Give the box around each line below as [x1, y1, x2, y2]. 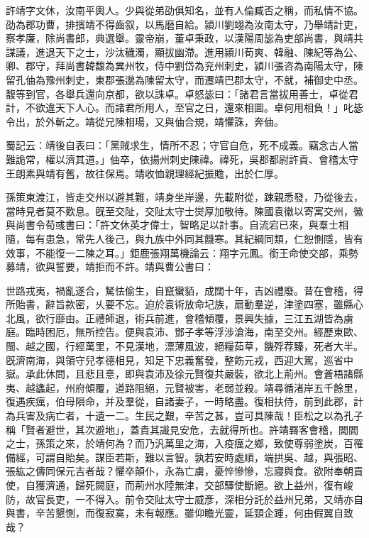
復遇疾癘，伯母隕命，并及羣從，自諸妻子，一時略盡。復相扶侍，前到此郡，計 [6, 394, 363, 409]
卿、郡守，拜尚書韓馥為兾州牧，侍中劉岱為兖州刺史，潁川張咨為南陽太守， [6, 58, 353, 73]
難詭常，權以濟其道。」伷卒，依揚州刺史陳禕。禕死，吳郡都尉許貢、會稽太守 [6, 151, 358, 166]
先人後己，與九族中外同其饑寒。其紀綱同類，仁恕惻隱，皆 [84, 231, 353, 246]
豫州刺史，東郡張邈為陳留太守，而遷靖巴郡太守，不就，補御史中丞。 [45, 72, 363, 87]
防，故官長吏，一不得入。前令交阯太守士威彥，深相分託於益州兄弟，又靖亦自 [6, 491, 363, 506]
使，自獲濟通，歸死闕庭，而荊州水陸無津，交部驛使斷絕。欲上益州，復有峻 [6, 478, 353, 492]
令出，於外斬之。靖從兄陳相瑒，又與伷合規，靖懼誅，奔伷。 [6, 114, 284, 128]
